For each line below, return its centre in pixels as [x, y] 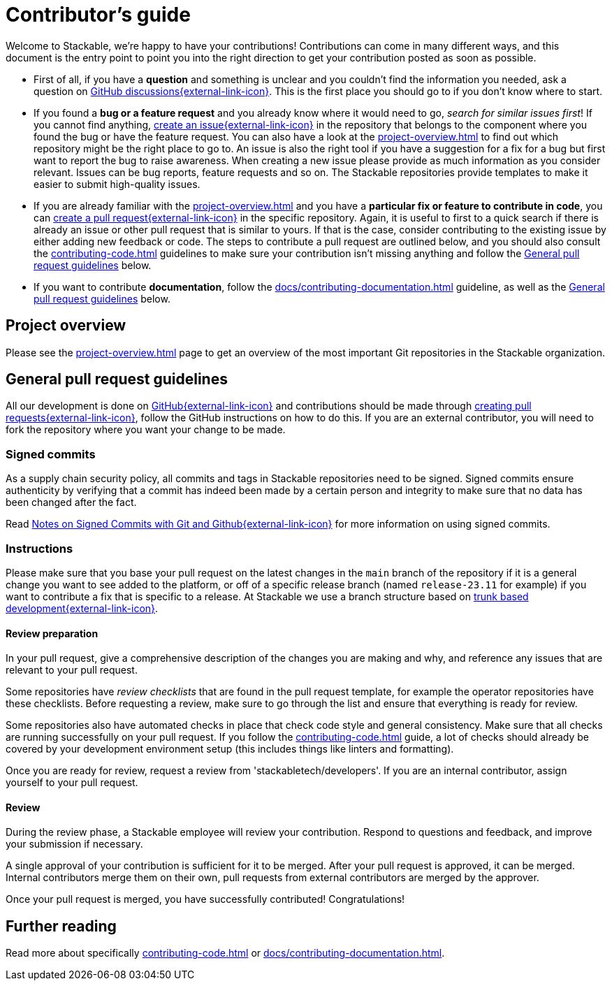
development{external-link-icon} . [82, 608]
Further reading [61, 926]
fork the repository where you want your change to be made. [146, 430]
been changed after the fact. [71, 502]
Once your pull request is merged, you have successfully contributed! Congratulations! [205, 899]
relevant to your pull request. [72, 670]
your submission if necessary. [74, 844]
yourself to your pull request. [72, 783]
